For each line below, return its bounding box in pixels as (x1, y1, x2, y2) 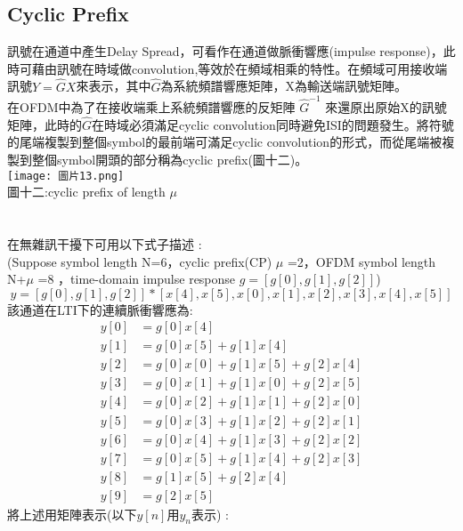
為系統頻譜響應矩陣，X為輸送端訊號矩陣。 (160, 76, 407, 95)
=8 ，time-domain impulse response (37, 270, 236, 288)
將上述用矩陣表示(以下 (7, 504, 137, 523)
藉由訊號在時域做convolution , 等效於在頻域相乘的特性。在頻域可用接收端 (31, 59, 448, 77)
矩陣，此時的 (7, 115, 82, 133)
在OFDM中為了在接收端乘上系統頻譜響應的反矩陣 (7, 97, 296, 116)
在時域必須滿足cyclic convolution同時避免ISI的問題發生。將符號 (92, 115, 454, 133)
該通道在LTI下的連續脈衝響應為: (7, 300, 193, 318)
